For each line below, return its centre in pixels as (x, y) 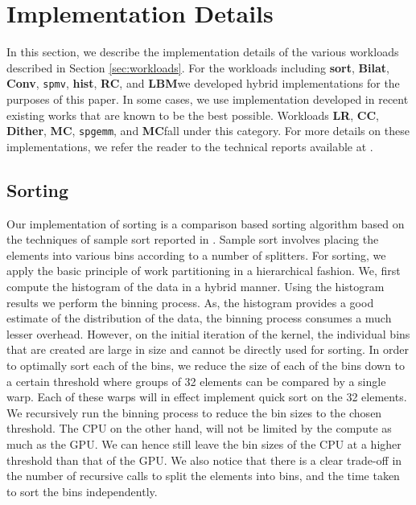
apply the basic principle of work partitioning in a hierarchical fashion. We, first (204, 271)
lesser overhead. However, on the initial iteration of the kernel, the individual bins (208, 333)
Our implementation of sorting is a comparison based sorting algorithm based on (206, 223)
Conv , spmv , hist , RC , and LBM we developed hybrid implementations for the (203, 83)
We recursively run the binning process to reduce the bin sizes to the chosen (194, 412)
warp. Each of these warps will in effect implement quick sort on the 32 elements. (207, 397)
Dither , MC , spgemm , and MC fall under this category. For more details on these (208, 131)
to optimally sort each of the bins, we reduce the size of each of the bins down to (206, 365)
